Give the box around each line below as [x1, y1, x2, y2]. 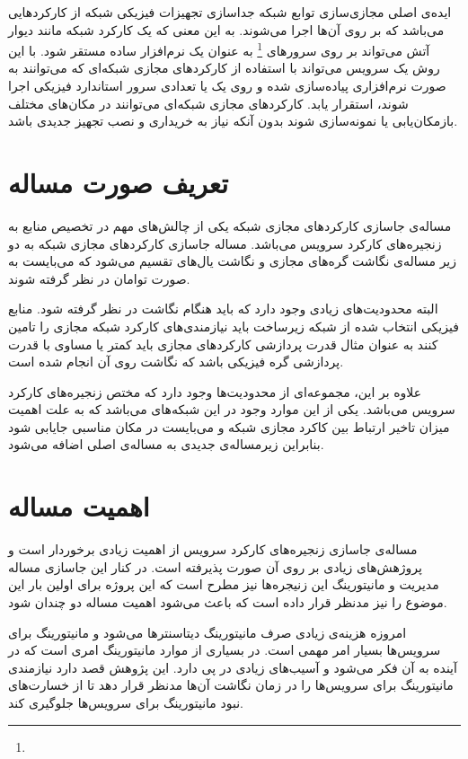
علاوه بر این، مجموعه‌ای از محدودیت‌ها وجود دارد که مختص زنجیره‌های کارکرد [8, 382, 422, 401]
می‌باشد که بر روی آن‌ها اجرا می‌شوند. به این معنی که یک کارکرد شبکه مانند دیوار [8, 20, 445, 39]
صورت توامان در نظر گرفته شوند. [8, 269, 190, 287]
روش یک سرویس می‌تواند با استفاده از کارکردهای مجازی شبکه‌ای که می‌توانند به [8, 58, 440, 77]
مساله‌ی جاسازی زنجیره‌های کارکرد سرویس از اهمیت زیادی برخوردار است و [8, 540, 418, 559]
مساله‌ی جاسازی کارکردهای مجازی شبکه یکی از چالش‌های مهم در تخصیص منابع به [8, 216, 452, 234]
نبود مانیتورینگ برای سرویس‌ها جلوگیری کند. [8, 693, 243, 711]
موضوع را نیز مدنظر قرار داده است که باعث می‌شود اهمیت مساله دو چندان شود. [8, 592, 447, 611]
